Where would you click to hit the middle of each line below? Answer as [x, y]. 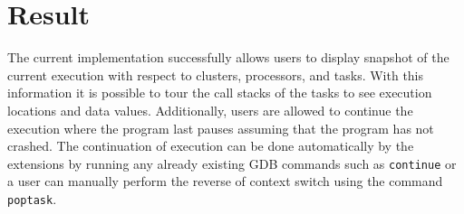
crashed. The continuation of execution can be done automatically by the [211, 146]
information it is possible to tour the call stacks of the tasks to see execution [220, 93]
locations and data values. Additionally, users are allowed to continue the [210, 110]
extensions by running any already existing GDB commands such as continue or [232, 163]
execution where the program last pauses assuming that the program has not [221, 128]
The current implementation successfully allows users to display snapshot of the [228, 57]
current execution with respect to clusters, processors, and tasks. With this [216, 74]
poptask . [32, 198]
